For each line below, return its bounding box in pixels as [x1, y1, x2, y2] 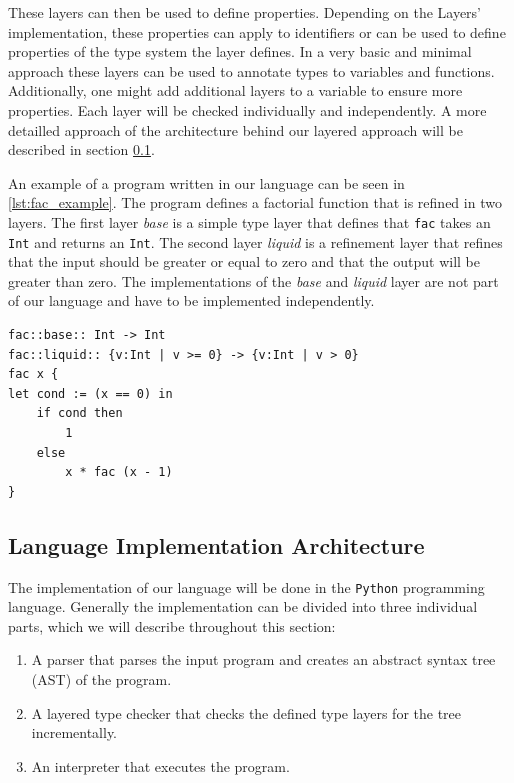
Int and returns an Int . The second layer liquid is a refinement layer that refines [8, 231, 503, 252]
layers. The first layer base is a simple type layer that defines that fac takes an [8, 211, 491, 232]
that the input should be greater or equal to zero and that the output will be [8, 251, 480, 272]
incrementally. [31, 722, 118, 743]
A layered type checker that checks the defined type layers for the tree [31, 702, 462, 723]
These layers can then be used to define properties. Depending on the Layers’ [8, 2, 482, 22]
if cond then [36, 406, 123, 421]
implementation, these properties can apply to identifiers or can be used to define [8, 21, 506, 42]
